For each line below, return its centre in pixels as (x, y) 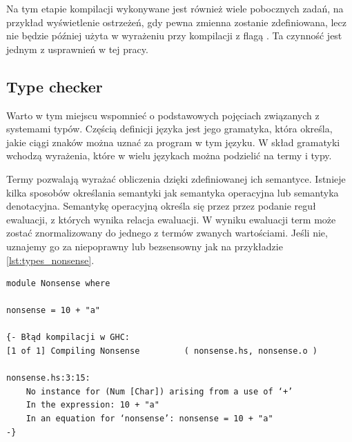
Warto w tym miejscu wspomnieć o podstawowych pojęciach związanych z (163, 115)
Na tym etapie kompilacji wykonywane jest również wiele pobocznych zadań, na (175, 8)
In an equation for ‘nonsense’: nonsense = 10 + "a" (149, 419)
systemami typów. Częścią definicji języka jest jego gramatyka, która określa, (169, 129)
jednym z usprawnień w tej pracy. (77, 49)
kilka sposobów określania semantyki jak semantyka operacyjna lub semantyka (173, 192)
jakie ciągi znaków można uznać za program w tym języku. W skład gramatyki (173, 142)
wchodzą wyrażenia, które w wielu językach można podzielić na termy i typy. (169, 155)
